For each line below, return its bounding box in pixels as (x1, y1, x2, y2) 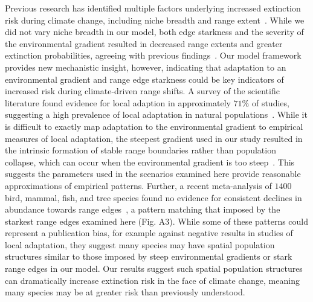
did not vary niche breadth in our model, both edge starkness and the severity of (5, 25, 304, 38)
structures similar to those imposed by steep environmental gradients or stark (5, 250, 292, 263)
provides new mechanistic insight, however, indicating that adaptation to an (5, 60, 286, 73)
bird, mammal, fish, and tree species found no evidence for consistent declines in (5, 191, 302, 204)
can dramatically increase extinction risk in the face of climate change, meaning (5, 274, 300, 286)
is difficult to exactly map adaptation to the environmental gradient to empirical (5, 120, 303, 132)
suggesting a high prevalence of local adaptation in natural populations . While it (5, 108, 308, 121)
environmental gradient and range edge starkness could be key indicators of (5, 72, 284, 85)
